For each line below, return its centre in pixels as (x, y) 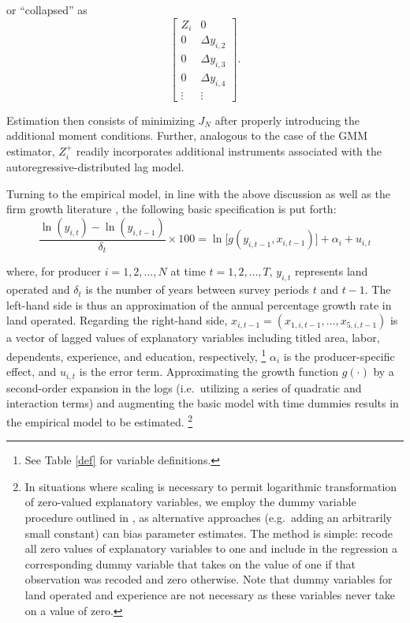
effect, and (32, 372)
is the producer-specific (339, 356)
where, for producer (54, 271)
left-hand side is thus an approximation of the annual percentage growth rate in (199, 304)
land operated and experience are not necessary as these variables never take (210, 594)
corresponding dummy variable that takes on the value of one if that (190, 563)
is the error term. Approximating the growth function (209, 372)
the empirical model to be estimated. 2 (100, 420)
